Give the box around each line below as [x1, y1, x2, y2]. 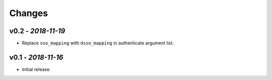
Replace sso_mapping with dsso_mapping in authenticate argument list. [22, 40, 174, 46]
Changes [9, 8, 48, 19]
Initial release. [22, 66, 51, 72]
